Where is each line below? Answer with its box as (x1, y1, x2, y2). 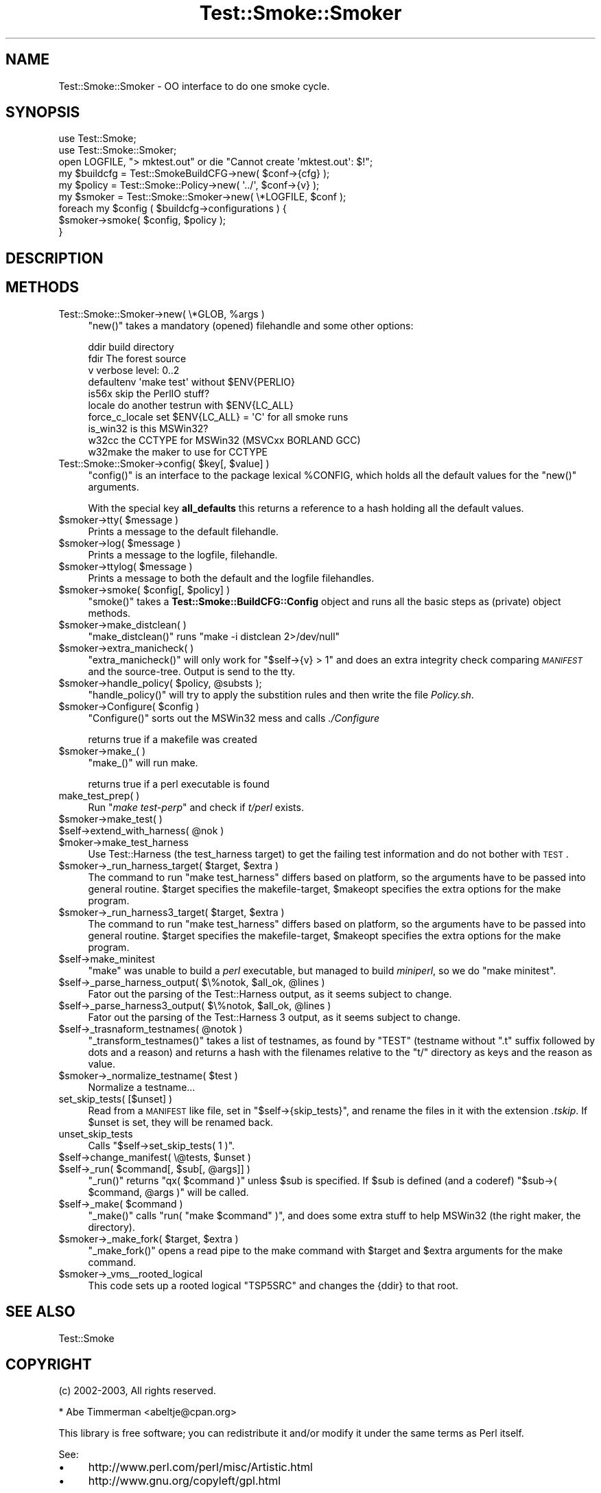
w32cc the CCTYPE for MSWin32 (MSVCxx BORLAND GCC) (88, 434, 361, 446)
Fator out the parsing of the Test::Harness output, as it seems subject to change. (88, 987, 452, 1000)
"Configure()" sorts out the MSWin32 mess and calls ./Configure (88, 712, 379, 724)
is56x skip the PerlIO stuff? (88, 387, 210, 399)
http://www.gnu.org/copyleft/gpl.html (88, 1474, 281, 1488)
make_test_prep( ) (58, 789, 140, 801)
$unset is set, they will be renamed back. (88, 1116, 274, 1128)
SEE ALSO (5, 1303, 75, 1321)
